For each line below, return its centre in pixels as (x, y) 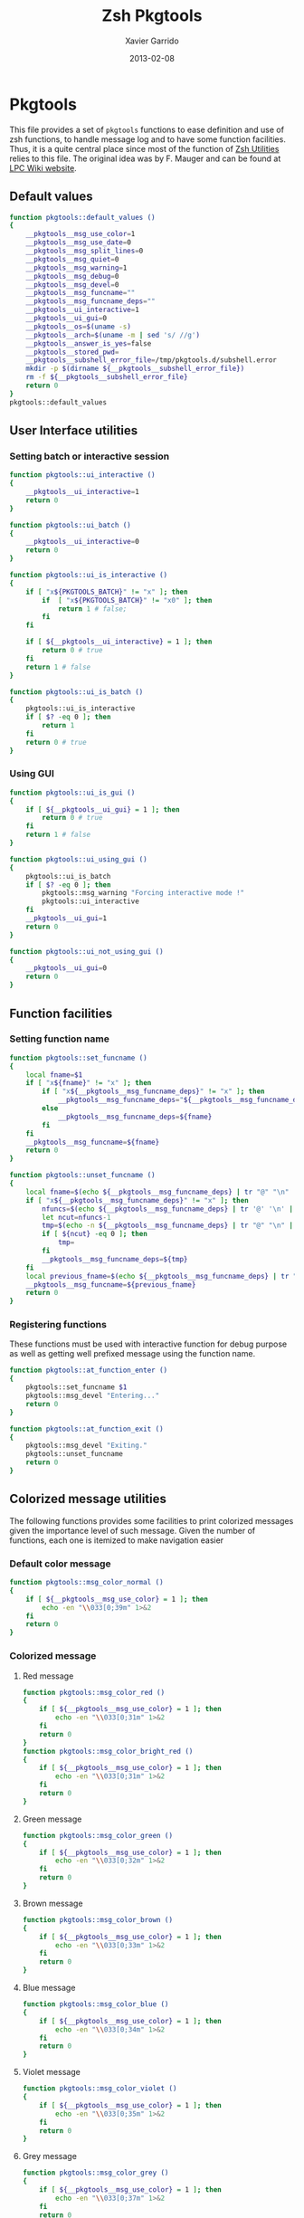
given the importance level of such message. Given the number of (133, 1530)
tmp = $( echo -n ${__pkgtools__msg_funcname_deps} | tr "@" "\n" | (168, 1226)
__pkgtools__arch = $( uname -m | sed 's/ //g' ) (113, 335)
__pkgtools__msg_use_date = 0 (78, 243)
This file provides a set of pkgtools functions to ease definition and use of (147, 129)
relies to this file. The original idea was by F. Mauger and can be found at (145, 158)
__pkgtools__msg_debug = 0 (72, 276)
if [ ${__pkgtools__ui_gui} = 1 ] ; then (103, 809)
